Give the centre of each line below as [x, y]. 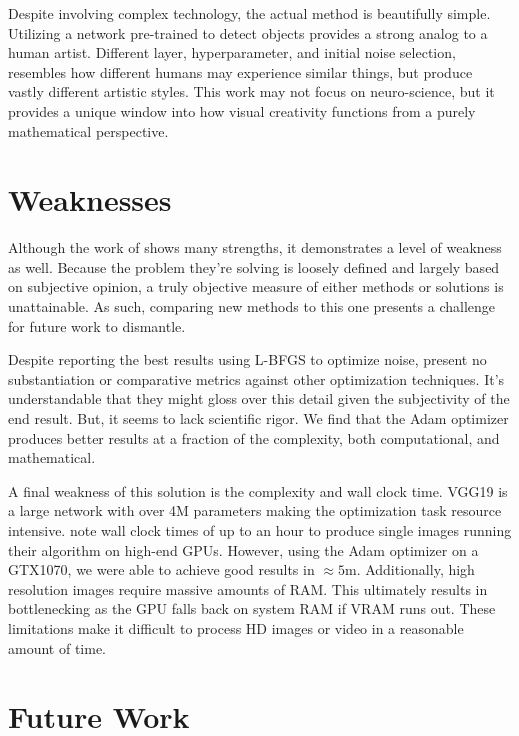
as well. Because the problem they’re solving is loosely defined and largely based [254, 266]
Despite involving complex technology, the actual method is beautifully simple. [249, 13]
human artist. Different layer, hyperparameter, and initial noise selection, [232, 52]
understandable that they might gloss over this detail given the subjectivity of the [259, 398]
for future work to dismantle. [97, 325]
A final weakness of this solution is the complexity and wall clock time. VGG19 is [258, 490]
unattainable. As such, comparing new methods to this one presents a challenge [252, 306]
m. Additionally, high [409, 569]
